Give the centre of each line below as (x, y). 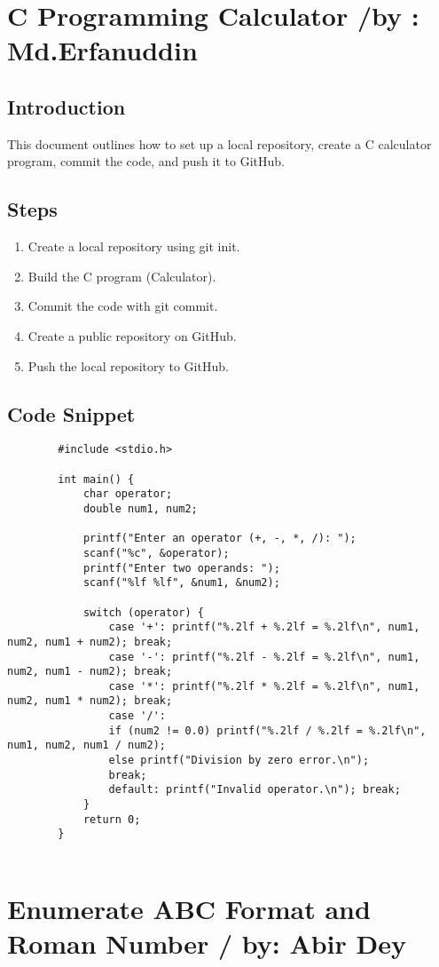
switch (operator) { (143, 612)
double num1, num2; (140, 508)
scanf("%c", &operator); (156, 553)
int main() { (96, 479)
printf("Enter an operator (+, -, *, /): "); (219, 539)
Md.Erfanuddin (102, 50)
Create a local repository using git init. (134, 246)
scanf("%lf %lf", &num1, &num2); (181, 583)
